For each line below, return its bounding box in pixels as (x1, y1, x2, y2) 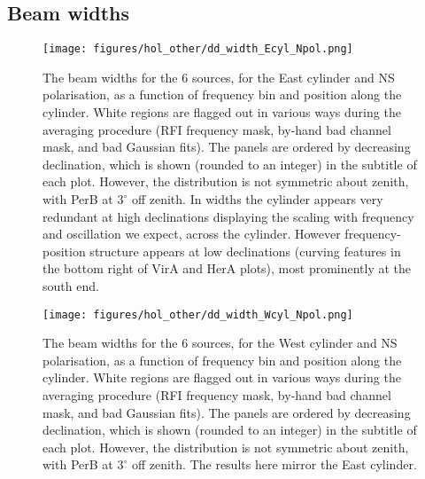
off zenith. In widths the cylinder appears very (131, 190, 383, 208)
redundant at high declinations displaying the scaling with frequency (42, 207, 414, 225)
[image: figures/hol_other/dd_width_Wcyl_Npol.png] (42, 308, 353, 321)
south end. (42, 276, 99, 294)
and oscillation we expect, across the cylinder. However (42, 224, 341, 243)
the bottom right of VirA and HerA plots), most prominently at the (42, 259, 412, 278)
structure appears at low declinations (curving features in (89, 241, 401, 260)
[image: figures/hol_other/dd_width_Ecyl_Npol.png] (42, 43, 353, 56)
